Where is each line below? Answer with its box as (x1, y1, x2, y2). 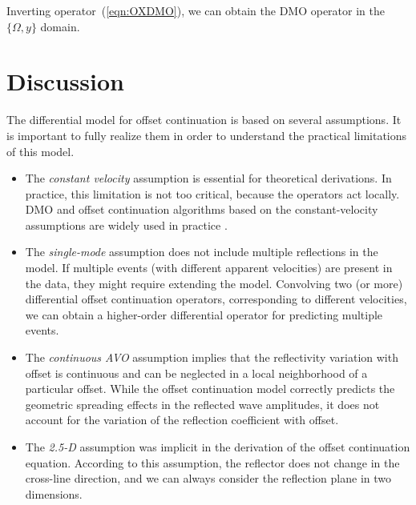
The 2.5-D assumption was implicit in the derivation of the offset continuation (25, 439, 410, 455)
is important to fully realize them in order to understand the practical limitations (6, 126, 407, 143)
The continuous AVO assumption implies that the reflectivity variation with (25, 349, 398, 366)
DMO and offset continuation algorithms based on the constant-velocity (25, 201, 378, 218)
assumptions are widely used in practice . (25, 216, 228, 233)
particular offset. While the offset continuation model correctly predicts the (25, 380, 395, 397)
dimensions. (25, 485, 83, 502)
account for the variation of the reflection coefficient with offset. (25, 411, 339, 428)
